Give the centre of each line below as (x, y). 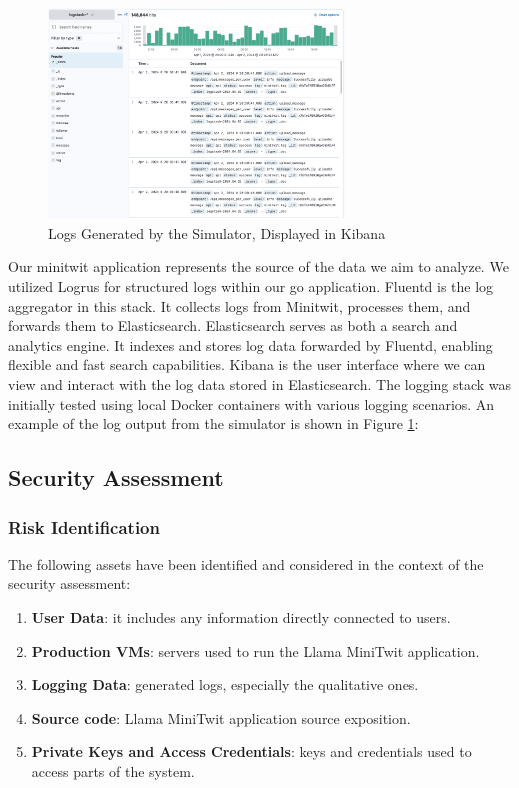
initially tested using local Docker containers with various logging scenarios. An (251, 403)
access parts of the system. (113, 770)
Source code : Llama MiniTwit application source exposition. (221, 717)
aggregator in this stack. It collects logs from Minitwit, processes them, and (239, 305)
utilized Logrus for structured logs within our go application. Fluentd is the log (251, 286)
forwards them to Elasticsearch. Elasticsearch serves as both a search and (233, 325)
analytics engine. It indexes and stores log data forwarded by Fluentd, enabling (250, 344)
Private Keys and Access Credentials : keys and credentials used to (251, 751)
